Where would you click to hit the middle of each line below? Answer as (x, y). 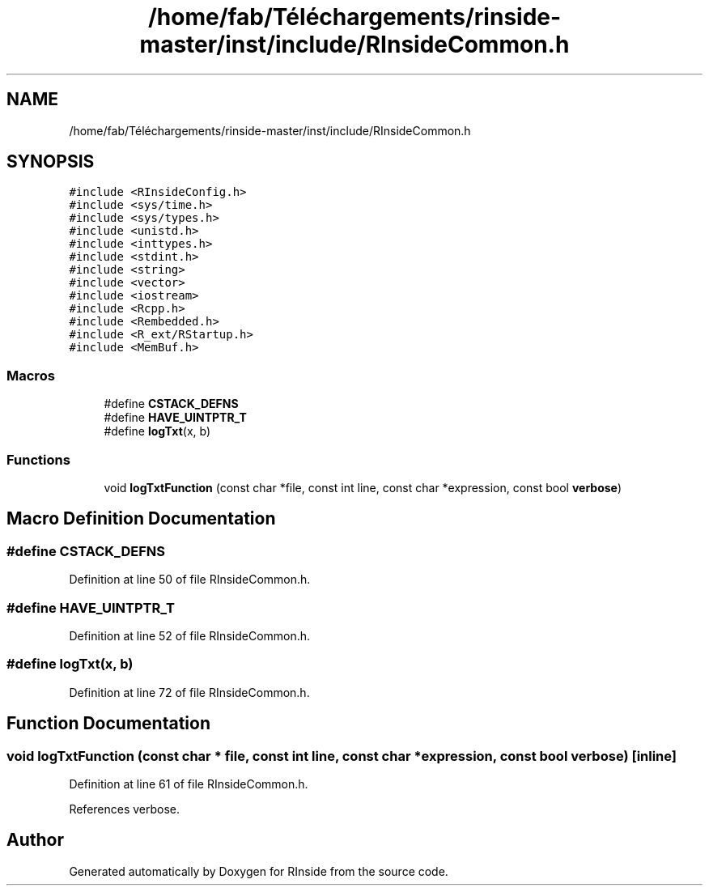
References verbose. (125, 809)
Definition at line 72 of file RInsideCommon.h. (189, 692)
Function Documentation (108, 724)
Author (35, 840)
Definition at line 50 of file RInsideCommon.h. (190, 580)
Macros (31, 375)
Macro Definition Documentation (141, 519)
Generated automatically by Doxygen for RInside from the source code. (259, 871)
